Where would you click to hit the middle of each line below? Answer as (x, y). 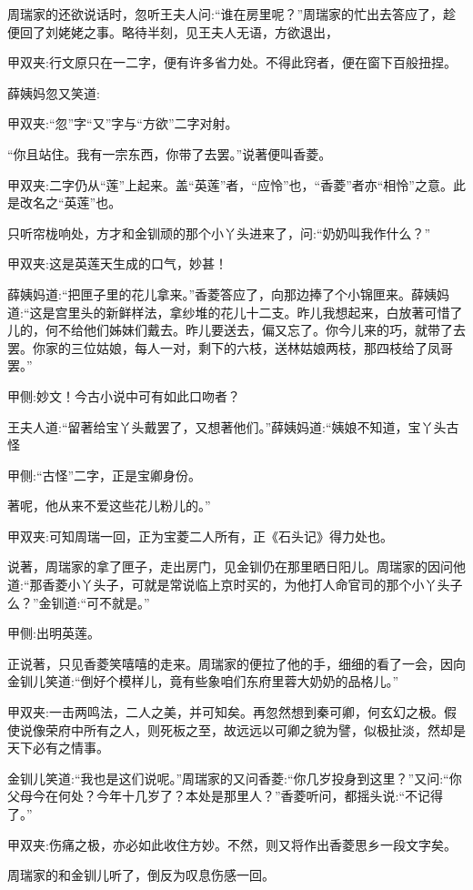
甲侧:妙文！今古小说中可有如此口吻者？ (124, 395)
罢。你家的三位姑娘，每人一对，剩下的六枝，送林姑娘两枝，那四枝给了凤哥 (230, 347)
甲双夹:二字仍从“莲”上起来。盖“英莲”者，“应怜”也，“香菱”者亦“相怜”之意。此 (236, 184)
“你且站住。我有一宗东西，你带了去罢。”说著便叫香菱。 (170, 153)
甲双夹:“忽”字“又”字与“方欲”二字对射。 (123, 123)
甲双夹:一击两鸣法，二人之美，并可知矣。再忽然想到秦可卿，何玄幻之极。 (226, 712)
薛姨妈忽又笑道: (54, 92)
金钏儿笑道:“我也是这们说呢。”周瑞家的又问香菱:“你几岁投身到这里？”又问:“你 (235, 778)
